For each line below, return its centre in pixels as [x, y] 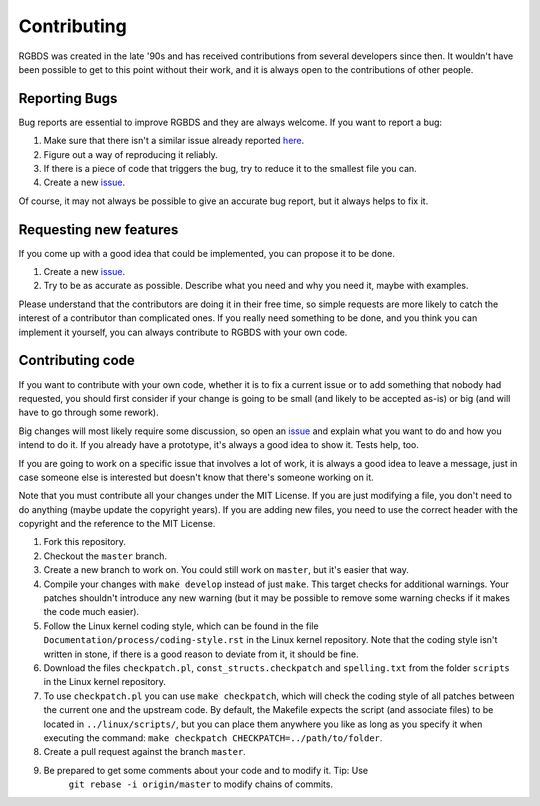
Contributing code [76, 360]
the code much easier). [91, 612]
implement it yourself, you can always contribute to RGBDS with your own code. [183, 332]
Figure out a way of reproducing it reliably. [131, 154]
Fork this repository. [85, 542]
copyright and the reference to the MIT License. [117, 524]
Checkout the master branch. [105, 556]
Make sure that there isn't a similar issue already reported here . [174, 141]
